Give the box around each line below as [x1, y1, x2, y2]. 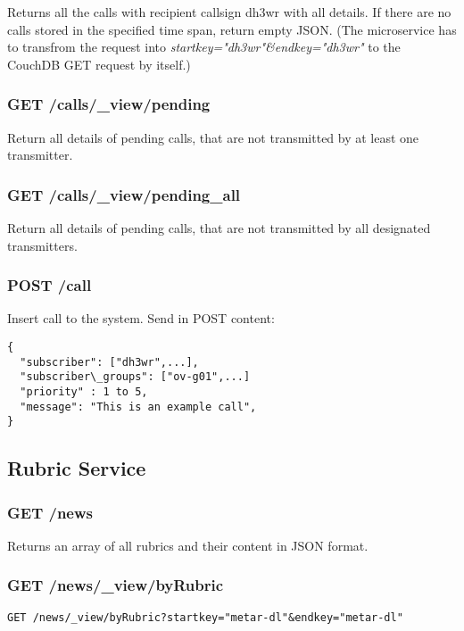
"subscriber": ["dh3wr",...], [20, 355, 199, 369]
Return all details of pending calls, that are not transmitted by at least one [7, 128, 419, 146]
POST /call [7, 274, 92, 296]
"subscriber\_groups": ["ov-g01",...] [20, 370, 251, 384]
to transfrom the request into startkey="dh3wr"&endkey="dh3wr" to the [7, 37, 401, 56]
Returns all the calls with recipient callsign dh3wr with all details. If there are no [7, 3, 452, 21]
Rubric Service [7, 454, 146, 482]
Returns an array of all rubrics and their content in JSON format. [7, 536, 369, 554]
